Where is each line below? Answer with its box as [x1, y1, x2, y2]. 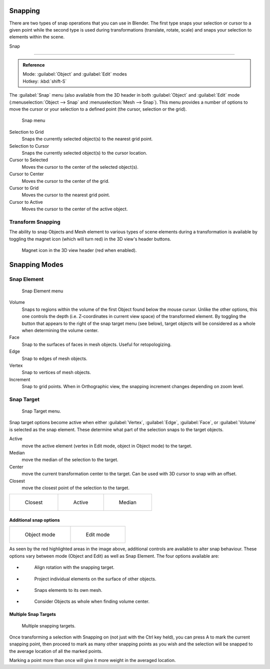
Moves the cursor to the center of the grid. [21, 178, 109, 184]
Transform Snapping [9, 218, 61, 225]
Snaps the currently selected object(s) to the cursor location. [21, 150, 147, 156]
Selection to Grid [9, 129, 44, 135]
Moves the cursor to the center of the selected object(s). [21, 164, 138, 170]
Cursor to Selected [9, 157, 48, 163]
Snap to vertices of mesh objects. [21, 370, 91, 376]
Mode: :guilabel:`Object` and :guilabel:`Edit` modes [22, 71, 127, 77]
